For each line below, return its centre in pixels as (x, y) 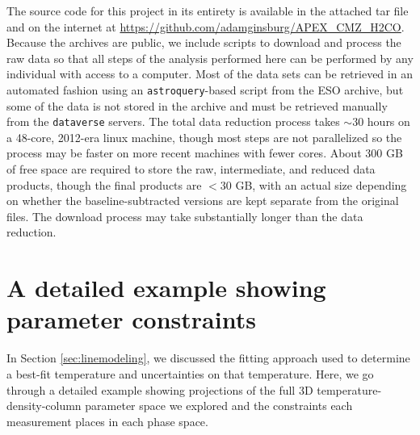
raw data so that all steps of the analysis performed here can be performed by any (210, 58)
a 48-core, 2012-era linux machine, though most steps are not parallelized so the (204, 137)
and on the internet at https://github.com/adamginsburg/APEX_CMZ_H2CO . (206, 26)
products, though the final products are (104, 184)
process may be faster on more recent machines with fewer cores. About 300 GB (205, 153)
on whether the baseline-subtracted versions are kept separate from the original (203, 201)
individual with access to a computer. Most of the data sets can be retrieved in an (210, 74)
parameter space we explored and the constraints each (219, 406)
